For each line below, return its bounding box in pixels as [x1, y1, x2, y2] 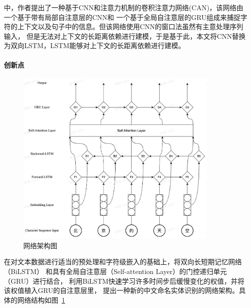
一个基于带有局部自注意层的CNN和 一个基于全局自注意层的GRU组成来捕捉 [4, 12, 241, 22]
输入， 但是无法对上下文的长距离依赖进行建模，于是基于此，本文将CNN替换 [4, 31, 246, 41]
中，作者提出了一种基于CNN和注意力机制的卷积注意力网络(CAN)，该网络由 [4, 2, 244, 12]
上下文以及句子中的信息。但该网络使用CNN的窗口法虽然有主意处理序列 [17, 21, 244, 32]
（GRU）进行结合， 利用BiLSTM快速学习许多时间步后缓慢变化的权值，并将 [4, 275, 245, 286]
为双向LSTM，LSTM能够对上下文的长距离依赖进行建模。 [4, 40, 185, 51]
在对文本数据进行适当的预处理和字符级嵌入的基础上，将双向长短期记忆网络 [4, 257, 242, 267]
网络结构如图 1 [17, 294, 65, 305]
